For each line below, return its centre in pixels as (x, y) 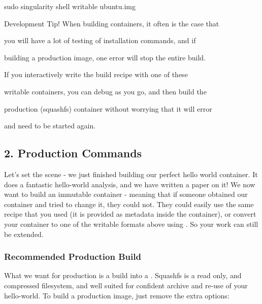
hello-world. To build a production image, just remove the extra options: (117, 295)
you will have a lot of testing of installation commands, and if (100, 40)
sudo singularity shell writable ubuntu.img (70, 6)
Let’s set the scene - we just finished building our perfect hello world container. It (131, 174)
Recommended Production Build (73, 257)
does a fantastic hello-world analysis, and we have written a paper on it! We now (130, 184)
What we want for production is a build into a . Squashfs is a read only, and (123, 275)
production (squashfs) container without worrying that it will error (108, 108)
